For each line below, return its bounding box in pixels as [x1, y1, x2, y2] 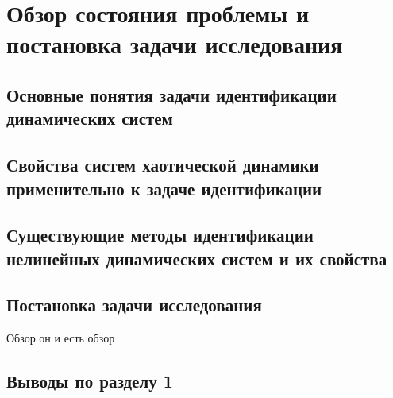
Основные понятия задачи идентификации [6, 82, 337, 106]
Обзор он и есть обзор [6, 330, 115, 346]
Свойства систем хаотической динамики [6, 153, 319, 177]
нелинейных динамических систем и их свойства [6, 245, 387, 270]
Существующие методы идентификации [6, 222, 314, 247]
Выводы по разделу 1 [6, 369, 173, 393]
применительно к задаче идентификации [6, 176, 322, 200]
